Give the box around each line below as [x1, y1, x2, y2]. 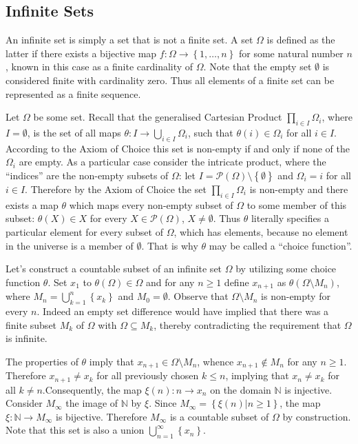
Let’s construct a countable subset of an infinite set [6, 261, 222, 276]
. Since [149, 396, 177, 410]
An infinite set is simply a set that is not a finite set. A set [6, 32, 253, 47]
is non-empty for [261, 289, 330, 303]
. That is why [141, 238, 198, 252]
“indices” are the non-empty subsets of [6, 168, 169, 182]
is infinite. [6, 331, 48, 345]
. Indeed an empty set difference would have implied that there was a [36, 303, 329, 318]
